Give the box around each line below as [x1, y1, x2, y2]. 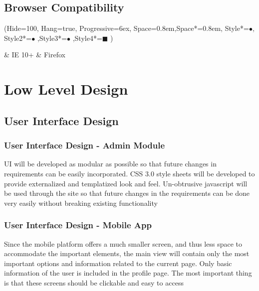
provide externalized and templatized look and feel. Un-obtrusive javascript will [4, 178, 248, 188]
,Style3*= [37, 32, 67, 43]
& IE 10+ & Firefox [4, 49, 65, 60]
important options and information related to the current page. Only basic [4, 258, 232, 268]
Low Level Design [4, 79, 128, 99]
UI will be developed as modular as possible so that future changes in [4, 158, 217, 169]
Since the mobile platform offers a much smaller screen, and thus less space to [4, 238, 243, 249]
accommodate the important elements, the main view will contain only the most [4, 248, 250, 259]
